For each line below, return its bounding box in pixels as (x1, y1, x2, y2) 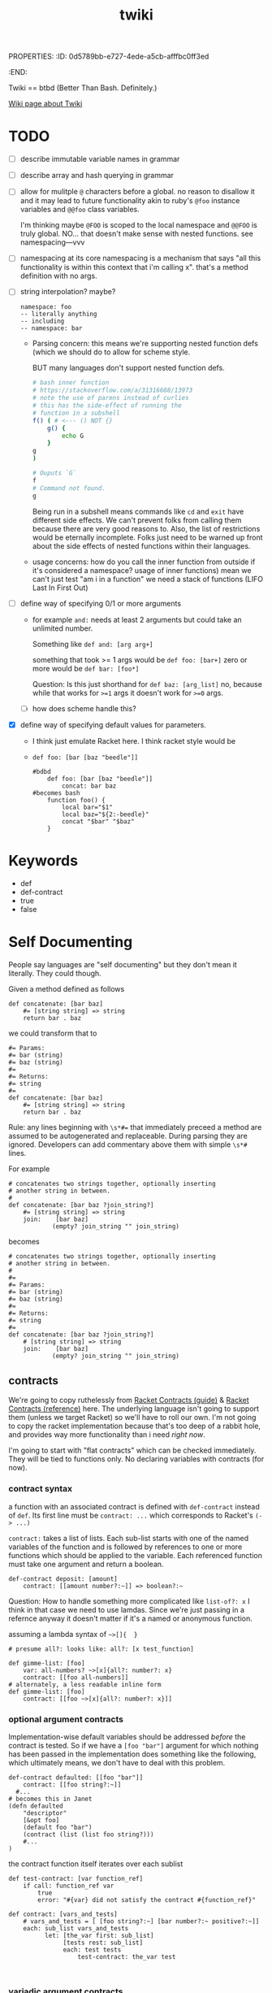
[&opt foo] (23, 1817, 60, 1825)
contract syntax (8, 1483, 73, 1495)
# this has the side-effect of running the (32, 402, 183, 410)
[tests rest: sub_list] (63, 1939, 144, 1947)
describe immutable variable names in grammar (19, 154, 180, 164)
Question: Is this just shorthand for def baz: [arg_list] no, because (32, 679, 262, 688)
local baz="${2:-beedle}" (61, 810, 149, 818)
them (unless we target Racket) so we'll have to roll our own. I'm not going (8, 1413, 257, 1422)
